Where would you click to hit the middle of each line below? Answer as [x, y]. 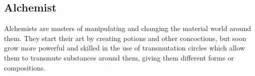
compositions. [25, 67]
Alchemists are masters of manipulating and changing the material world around [128, 28]
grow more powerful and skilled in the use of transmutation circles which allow [124, 48]
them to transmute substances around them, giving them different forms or [119, 57]
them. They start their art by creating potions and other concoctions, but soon [125, 38]
